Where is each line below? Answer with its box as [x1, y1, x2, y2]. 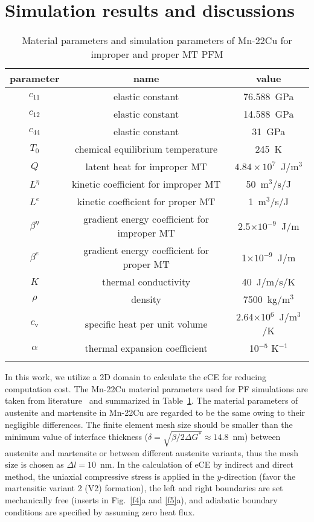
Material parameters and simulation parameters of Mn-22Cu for [22, 33, 292, 48]
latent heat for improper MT [85, 159, 207, 174]
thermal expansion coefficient [85, 341, 208, 355]
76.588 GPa [243, 89, 294, 104]
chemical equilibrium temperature [75, 142, 218, 156]
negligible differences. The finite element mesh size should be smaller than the [5, 418, 293, 430]
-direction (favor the [221, 469, 296, 482]
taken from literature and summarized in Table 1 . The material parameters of [5, 394, 298, 407]
